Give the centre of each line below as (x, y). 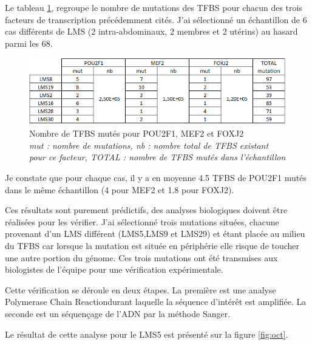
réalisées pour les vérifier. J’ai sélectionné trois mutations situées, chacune (142, 221)
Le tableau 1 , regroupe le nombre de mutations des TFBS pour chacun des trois (154, 7)
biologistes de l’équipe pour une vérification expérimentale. (114, 269)
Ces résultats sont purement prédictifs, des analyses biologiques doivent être (146, 210)
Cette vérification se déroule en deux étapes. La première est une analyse (141, 289)
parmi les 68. (29, 43)
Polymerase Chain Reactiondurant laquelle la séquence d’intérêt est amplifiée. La (156, 302)
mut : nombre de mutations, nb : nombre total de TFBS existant (149, 145)
